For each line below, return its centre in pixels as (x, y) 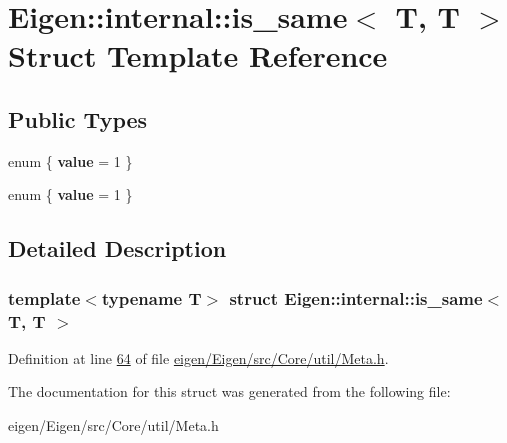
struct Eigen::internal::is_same (356, 297)
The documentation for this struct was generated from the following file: (229, 391)
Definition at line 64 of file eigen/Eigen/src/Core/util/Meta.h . (198, 357)
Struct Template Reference (198, 55)
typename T (151, 297)
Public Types (78, 118)
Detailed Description (117, 248)
